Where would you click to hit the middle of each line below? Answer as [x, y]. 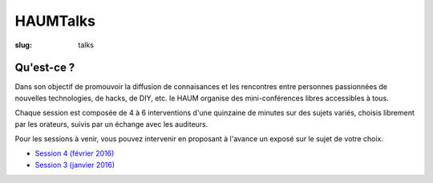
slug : [23, 45]
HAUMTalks [55, 21]
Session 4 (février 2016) [75, 153]
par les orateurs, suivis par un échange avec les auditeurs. [111, 124]
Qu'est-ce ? [45, 68]
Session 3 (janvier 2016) [75, 165]
